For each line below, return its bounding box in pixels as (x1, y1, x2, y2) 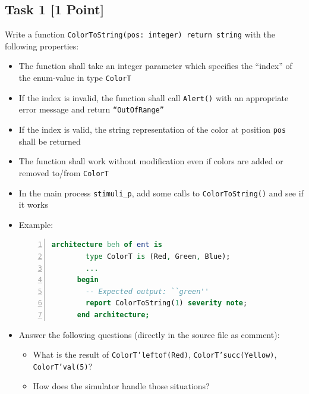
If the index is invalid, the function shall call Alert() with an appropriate (18, 91, 289, 104)
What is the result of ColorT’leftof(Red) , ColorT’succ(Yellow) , (33, 348, 277, 361)
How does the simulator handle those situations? (33, 380, 210, 392)
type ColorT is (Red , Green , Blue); (86, 252, 231, 261)
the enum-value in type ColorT (18, 71, 131, 84)
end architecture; (77, 310, 150, 319)
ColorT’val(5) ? (33, 359, 93, 372)
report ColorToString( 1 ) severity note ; (86, 299, 248, 308)
